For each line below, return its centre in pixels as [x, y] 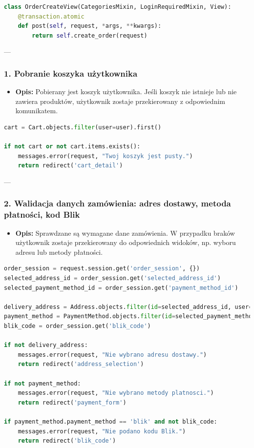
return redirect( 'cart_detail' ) [70, 166]
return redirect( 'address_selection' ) [81, 364]
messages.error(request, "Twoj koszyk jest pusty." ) [105, 156]
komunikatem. [37, 111]
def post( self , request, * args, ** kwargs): [90, 26]
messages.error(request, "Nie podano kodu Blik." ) [102, 431]
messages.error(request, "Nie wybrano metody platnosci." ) [116, 393]
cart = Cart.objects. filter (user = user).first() [83, 127]
